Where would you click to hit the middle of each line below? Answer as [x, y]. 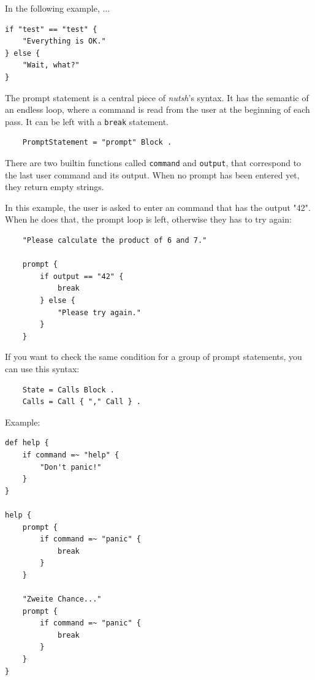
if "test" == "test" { [51, 29]
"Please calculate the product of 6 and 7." [115, 241]
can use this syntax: [42, 368]
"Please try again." [99, 312]
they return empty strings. [55, 187]
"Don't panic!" [71, 467]
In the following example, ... [58, 8]
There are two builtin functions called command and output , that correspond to [153, 162]
